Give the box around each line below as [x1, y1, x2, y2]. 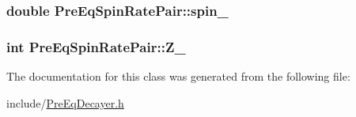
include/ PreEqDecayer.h [6, 94, 124, 111]
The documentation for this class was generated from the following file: [6, 68, 350, 85]
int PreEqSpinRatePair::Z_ [6, 36, 186, 56]
